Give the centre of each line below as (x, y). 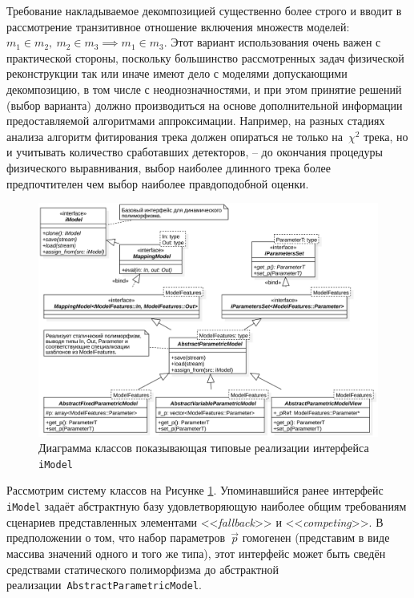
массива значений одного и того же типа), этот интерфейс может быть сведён (196, 553)
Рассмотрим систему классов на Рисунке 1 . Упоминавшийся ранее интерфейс (195, 490)
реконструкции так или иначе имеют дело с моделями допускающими (177, 73)
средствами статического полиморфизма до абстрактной (143, 569)
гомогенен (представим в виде (316, 537)
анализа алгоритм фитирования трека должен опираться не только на (175, 136)
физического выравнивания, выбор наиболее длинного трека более (169, 167)
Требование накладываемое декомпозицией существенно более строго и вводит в (204, 10)
